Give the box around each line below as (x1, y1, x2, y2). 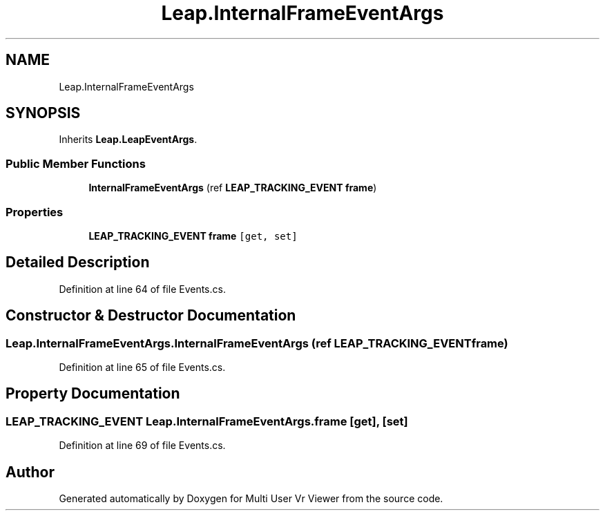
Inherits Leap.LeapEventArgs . (59, 133, 198, 146)
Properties (6, 204, 64, 219)
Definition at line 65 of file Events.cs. (59, 361, 226, 373)
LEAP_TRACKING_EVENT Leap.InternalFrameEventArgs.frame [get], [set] (6, 414, 408, 428)
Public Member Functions (6, 156, 146, 171)
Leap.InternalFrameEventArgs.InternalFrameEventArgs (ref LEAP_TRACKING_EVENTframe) (6, 336, 508, 350)
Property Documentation (6, 385, 180, 403)
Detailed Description (6, 254, 150, 271)
